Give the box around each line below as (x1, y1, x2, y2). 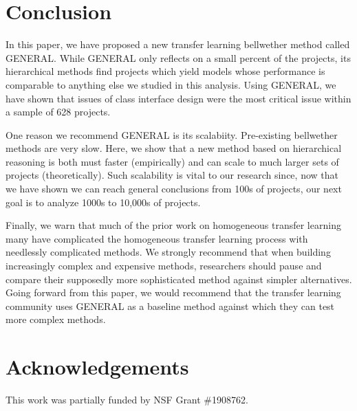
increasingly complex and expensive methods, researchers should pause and (6, 258, 322, 273)
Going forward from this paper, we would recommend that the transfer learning (6, 285, 341, 300)
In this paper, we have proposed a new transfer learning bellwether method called (6, 37, 350, 52)
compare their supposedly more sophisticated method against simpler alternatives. (6, 271, 352, 286)
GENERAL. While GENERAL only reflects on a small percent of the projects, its (6, 50, 351, 65)
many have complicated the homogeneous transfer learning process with (6, 231, 308, 245)
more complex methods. (6, 312, 106, 326)
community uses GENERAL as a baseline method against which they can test (6, 298, 335, 313)
